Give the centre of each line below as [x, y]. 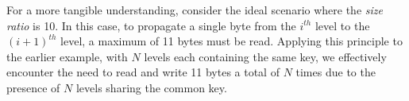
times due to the [336, 72]
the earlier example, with [67, 56]
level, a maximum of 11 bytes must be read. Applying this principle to [232, 41]
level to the [342, 25]
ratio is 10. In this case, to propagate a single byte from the [151, 25]
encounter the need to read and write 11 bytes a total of [143, 72]
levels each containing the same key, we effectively [265, 56]
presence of [33, 87]
